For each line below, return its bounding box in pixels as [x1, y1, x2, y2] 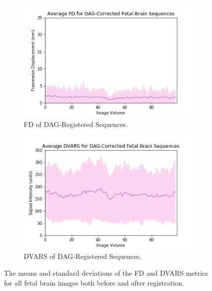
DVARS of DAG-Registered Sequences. [24, 251, 142, 261]
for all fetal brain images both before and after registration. [4, 277, 184, 288]
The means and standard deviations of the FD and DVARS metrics [4, 268, 208, 278]
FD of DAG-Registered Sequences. [24, 119, 128, 129]
